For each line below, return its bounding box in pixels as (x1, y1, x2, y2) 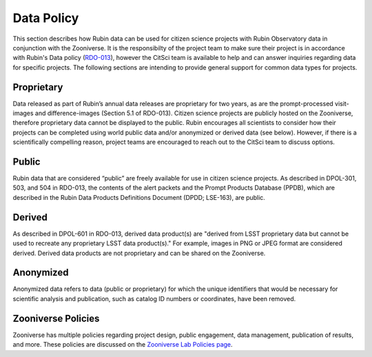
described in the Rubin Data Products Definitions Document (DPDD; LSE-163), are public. (12, 193, 265, 201)
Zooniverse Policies (12, 312, 100, 324)
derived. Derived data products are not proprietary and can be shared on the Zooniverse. (12, 249, 266, 257)
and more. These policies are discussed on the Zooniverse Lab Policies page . (12, 340, 234, 349)
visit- (334, 99, 349, 108)
